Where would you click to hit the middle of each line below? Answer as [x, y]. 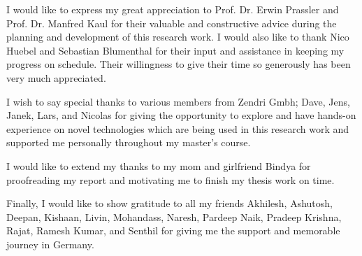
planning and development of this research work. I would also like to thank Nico [178, 37]
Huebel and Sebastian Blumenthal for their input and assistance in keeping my [175, 50]
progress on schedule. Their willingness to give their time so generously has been [179, 64]
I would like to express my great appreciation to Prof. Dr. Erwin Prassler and [173, 9]
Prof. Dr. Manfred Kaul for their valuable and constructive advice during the [172, 23]
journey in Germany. [50, 244]
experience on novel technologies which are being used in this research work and [178, 128]
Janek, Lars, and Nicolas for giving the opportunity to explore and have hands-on [181, 115]
